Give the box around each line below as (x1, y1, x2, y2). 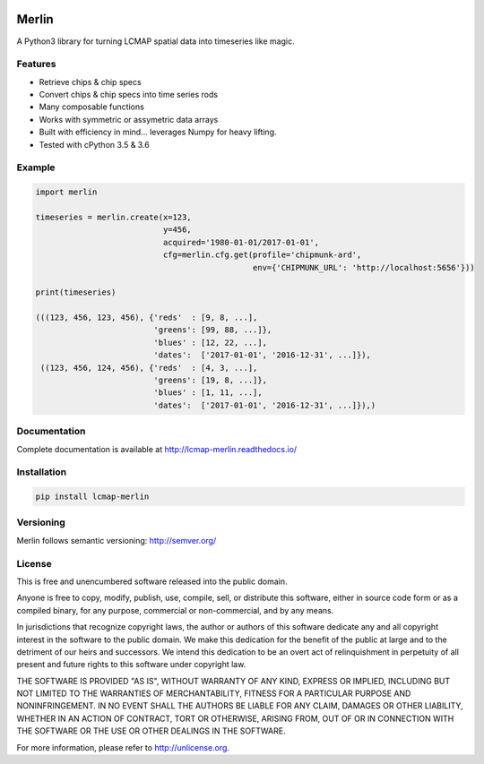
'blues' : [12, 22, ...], (153, 337, 268, 348)
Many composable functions (39, 101, 145, 112)
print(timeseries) (35, 288, 117, 297)
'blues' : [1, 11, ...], (153, 388, 264, 398)
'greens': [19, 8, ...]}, (153, 375, 268, 385)
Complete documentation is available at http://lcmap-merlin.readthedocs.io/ (16, 443, 298, 454)
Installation (16, 466, 67, 478)
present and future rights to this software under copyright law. (16, 659, 246, 670)
